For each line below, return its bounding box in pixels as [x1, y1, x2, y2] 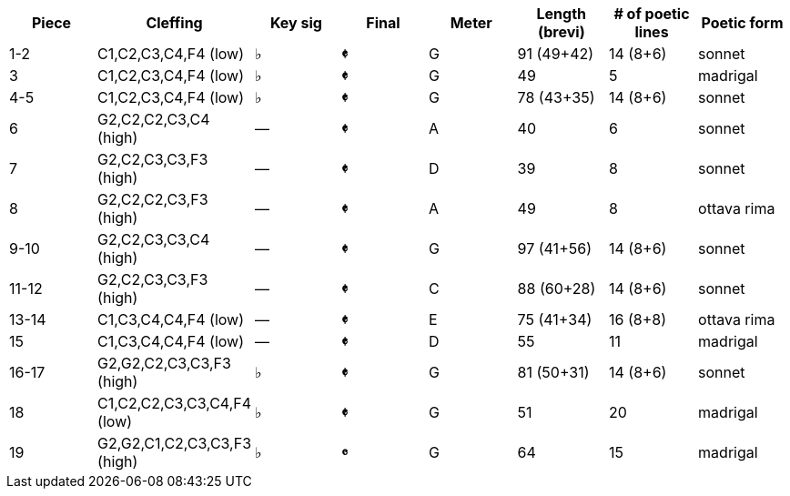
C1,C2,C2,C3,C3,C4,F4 [97, 394, 252, 412]
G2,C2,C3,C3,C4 [97, 230, 210, 248]
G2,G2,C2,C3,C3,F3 [97, 354, 231, 372]
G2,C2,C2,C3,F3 [97, 190, 208, 208]
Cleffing [146, 14, 203, 32]
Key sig [269, 14, 322, 32]
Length [536, 5, 587, 23]
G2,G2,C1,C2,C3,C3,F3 [97, 434, 252, 452]
